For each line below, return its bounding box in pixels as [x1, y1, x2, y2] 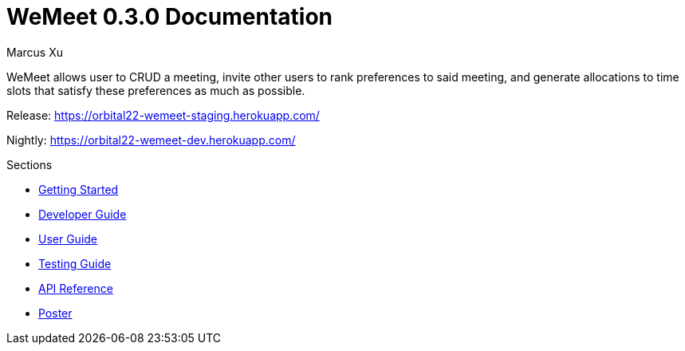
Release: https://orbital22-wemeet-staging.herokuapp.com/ [6, 108, 320, 122]
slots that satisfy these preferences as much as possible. [6, 83, 305, 97]
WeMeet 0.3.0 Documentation [6, 3, 333, 30]
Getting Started [38, 182, 119, 196]
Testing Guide [38, 256, 112, 270]
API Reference [38, 281, 113, 295]
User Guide [38, 231, 98, 246]
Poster [38, 306, 73, 320]
